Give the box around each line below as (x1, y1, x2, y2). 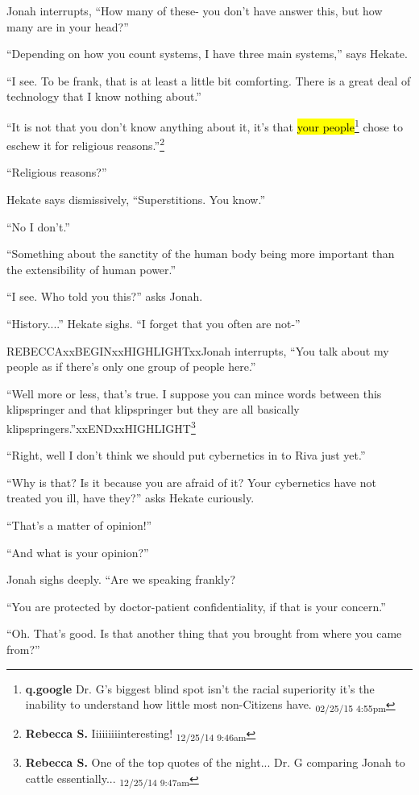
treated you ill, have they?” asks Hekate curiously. (6, 489, 255, 506)
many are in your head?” (6, 18, 129, 35)
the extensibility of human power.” (6, 260, 176, 277)
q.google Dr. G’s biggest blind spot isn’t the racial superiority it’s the (25, 680, 375, 697)
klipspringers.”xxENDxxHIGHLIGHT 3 (6, 418, 196, 436)
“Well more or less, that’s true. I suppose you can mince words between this (6, 385, 382, 402)
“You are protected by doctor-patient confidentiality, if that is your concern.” (6, 597, 386, 614)
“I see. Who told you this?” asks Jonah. (6, 288, 203, 305)
